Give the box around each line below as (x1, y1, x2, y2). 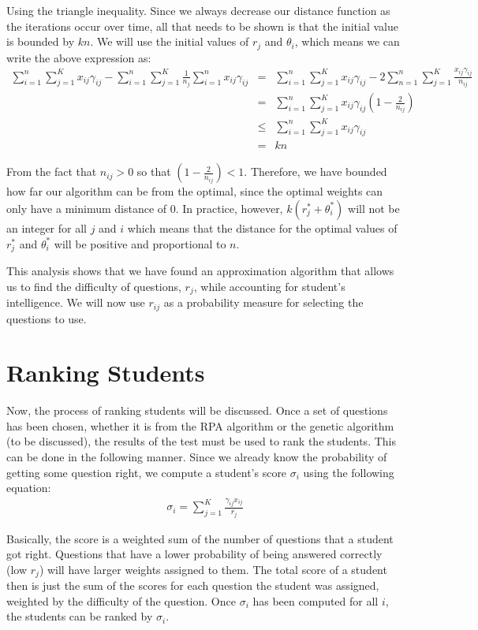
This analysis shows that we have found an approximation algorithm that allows (6, 263, 394, 279)
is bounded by (6, 33, 75, 50)
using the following (303, 464, 394, 480)
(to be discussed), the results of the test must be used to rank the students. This (6, 433, 396, 449)
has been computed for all (252, 592, 379, 609)
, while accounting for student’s (193, 278, 345, 294)
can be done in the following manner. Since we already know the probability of (6, 449, 387, 465)
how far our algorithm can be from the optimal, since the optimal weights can (6, 183, 383, 199)
